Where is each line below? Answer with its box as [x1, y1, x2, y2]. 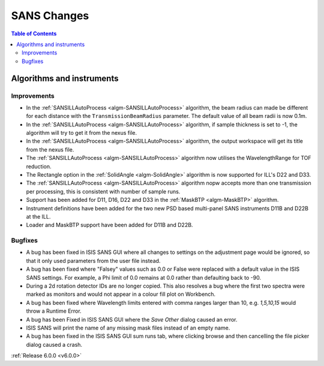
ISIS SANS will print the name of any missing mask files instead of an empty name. [26, 324, 230, 331]
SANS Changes [11, 9, 89, 22]
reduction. [26, 162, 52, 170]
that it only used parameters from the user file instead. [26, 257, 161, 264]
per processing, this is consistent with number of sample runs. [26, 187, 181, 195]
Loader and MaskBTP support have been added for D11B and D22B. [26, 222, 193, 229]
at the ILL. [26, 213, 51, 220]
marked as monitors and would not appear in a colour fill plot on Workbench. [26, 291, 216, 298]
